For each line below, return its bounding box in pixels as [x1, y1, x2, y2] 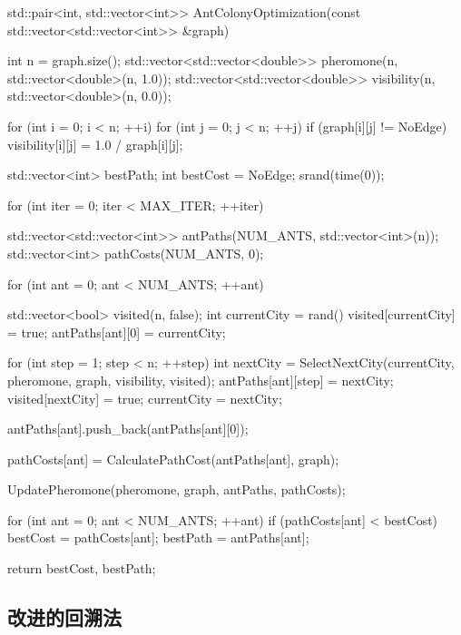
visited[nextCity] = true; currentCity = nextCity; [7, 388, 282, 407]
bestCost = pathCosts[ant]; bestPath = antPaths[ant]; [7, 528, 309, 547]
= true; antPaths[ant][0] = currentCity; [7, 322, 226, 341]
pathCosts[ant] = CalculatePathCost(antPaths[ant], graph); [7, 449, 339, 468]
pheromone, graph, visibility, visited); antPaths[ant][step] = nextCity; [7, 370, 394, 389]
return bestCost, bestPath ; [7, 559, 156, 578]
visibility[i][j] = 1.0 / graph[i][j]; [7, 134, 183, 153]
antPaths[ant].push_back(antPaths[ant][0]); [7, 419, 249, 438]
